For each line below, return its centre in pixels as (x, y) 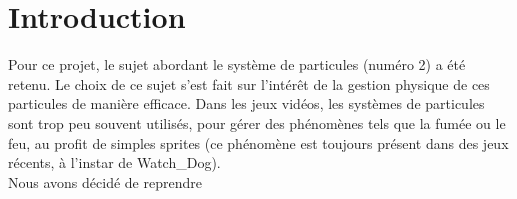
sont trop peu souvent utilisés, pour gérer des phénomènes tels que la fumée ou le (257, 122)
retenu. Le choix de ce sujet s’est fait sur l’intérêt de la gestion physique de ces (249, 83)
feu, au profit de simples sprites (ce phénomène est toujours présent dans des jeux (258, 142)
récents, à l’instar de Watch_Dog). (114, 162)
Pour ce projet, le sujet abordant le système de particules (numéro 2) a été (237, 64)
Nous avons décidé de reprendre (105, 181)
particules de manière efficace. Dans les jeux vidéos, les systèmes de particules (246, 103)
